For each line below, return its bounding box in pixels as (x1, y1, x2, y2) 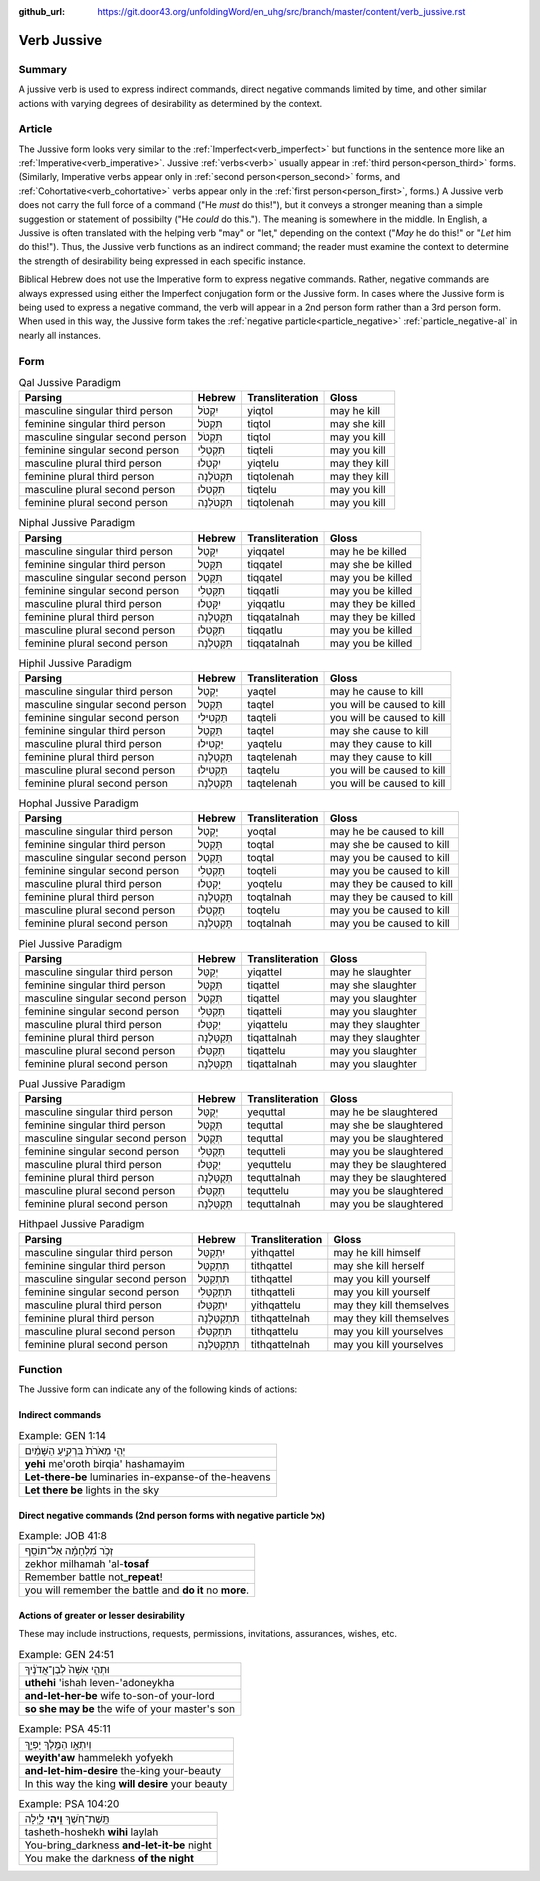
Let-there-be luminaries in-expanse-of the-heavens (24, 1470, 271, 1484)
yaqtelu (246, 737, 283, 751)
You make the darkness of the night (24, 1851, 195, 1865)
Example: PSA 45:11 (18, 1722, 111, 1736)
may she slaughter (329, 978, 417, 992)
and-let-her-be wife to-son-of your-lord (24, 1689, 215, 1703)
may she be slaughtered (329, 1118, 444, 1132)
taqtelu (246, 763, 280, 777)
